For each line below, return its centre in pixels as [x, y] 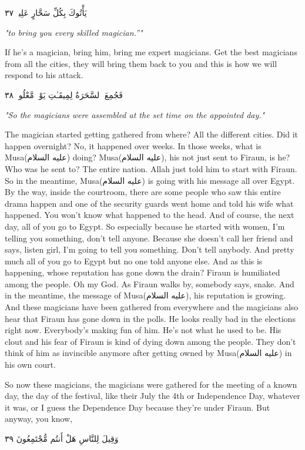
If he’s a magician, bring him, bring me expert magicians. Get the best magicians [151, 52]
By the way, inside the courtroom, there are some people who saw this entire [143, 192]
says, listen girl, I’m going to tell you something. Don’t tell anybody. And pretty [150, 249]
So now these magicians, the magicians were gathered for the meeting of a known [151, 384]
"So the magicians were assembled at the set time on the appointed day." [135, 114]
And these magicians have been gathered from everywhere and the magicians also [152, 307]
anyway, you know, [39, 419]
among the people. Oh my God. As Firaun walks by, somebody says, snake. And [150, 283]
